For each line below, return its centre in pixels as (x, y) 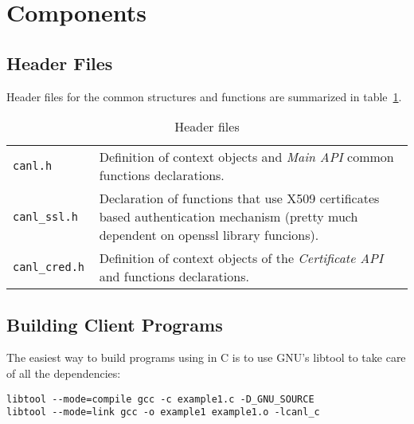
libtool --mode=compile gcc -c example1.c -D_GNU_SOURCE (160, 399)
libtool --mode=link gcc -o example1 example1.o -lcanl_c (163, 412)
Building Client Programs (115, 324)
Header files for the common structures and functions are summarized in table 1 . (204, 96)
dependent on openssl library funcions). (209, 235)
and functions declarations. (174, 277)
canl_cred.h (49, 267)
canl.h (33, 166)
